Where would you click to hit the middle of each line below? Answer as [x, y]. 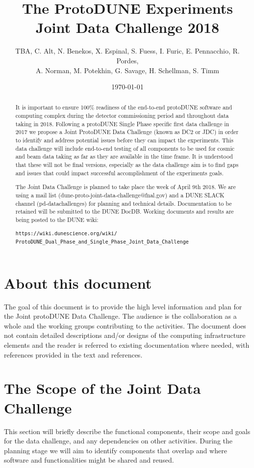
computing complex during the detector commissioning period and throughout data [122, 116]
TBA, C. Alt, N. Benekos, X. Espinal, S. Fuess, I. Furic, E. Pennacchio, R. [127, 51]
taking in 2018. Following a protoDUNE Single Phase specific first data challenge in [122, 124]
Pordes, [127, 60]
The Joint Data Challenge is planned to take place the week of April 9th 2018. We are [126, 187]
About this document [78, 283]
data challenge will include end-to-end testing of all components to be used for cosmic [125, 148]
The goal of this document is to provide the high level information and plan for [123, 306]
